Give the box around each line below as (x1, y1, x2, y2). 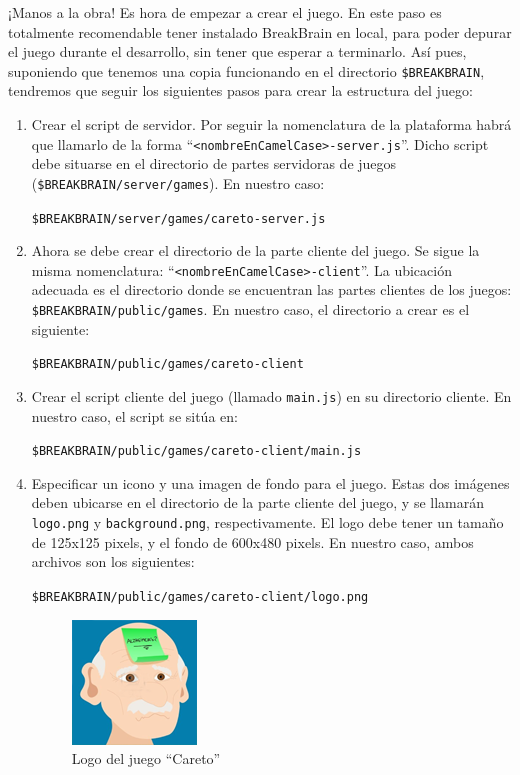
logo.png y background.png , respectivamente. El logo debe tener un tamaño (31, 512, 504, 533)
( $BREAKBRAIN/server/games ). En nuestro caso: (31, 172, 325, 193)
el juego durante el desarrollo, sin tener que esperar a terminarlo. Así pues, (8, 41, 467, 62)
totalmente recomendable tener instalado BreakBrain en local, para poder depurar (8, 21, 512, 42)
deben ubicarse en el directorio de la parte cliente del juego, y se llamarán (31, 492, 485, 513)
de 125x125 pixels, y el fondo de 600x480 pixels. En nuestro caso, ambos (31, 531, 474, 552)
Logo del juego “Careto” (71, 748, 221, 769)
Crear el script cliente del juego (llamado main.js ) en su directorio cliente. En (31, 385, 512, 406)
